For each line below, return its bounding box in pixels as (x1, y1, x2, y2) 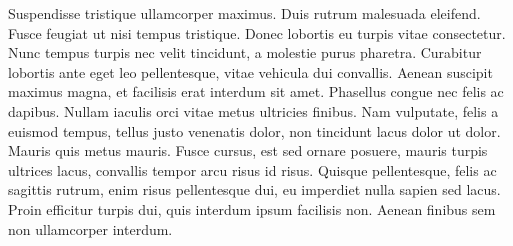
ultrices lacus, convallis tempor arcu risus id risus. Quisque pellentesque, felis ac (8, 159, 497, 180)
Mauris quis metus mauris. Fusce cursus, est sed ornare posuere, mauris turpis (8, 140, 488, 161)
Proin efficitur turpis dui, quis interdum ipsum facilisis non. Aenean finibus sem (8, 198, 496, 219)
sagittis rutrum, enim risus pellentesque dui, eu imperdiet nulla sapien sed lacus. (8, 179, 501, 200)
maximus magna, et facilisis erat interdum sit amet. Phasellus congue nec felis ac (8, 81, 504, 102)
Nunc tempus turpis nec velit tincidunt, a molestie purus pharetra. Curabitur (8, 42, 482, 63)
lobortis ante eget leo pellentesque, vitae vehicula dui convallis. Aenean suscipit (8, 61, 493, 82)
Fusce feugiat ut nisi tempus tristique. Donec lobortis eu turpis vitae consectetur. (8, 22, 506, 43)
